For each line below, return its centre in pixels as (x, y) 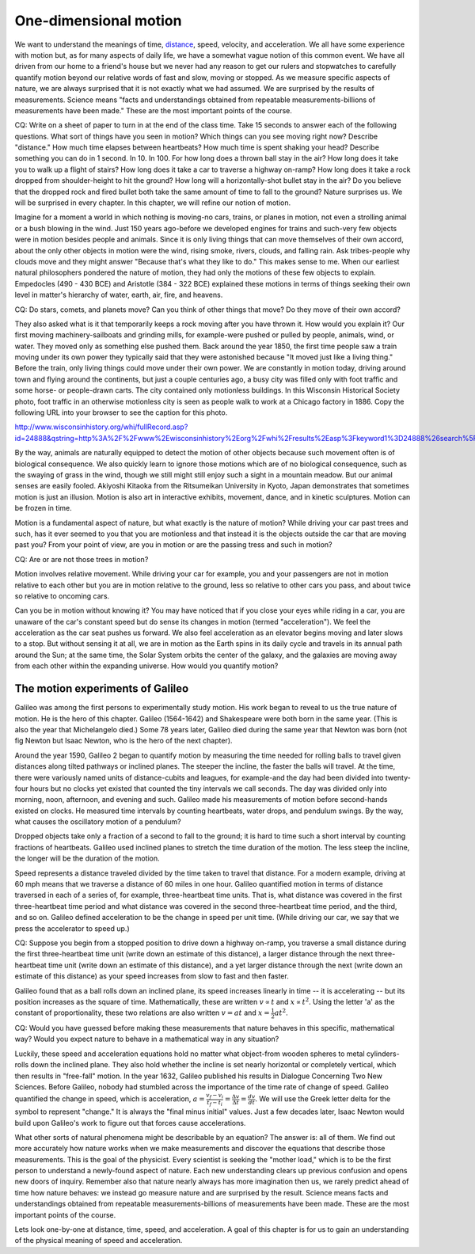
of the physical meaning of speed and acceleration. (99, 1241)
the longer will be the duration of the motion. (87, 858)
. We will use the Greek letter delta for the (323, 1099)
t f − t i (215, 1103)
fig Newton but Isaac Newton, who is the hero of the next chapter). (123, 741)
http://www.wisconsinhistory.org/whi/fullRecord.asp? (101, 427)
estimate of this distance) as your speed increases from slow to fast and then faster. (152, 976)
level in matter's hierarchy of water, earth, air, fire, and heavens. (119, 295)
